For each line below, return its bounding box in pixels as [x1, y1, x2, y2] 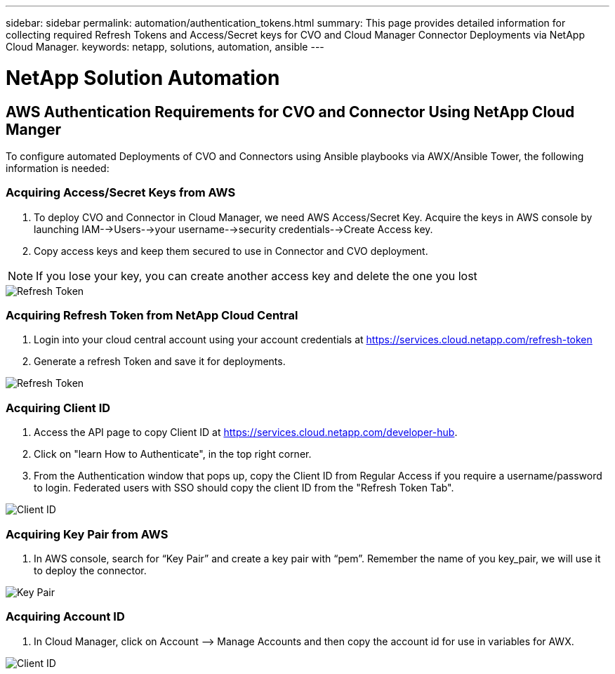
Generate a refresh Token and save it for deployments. [34, 355, 286, 368]
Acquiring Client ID [6, 400, 111, 415]
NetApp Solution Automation [6, 65, 280, 90]
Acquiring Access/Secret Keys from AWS [6, 185, 236, 200]
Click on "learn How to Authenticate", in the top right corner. [34, 448, 312, 461]
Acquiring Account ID [6, 609, 125, 624]
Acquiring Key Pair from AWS [6, 527, 168, 541]
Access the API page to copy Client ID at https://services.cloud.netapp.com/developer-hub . [34, 426, 458, 439]
